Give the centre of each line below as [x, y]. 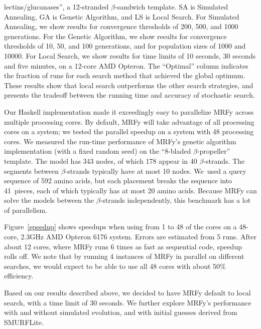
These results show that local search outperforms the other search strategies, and [129, 85]
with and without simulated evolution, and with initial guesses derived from [121, 312]
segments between [32, 171]
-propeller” [214, 151]
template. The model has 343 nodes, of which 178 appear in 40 [101, 160]
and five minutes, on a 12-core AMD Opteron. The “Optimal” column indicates [126, 65]
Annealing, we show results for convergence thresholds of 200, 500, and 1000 [121, 26]
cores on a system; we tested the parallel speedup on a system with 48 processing [129, 131]
